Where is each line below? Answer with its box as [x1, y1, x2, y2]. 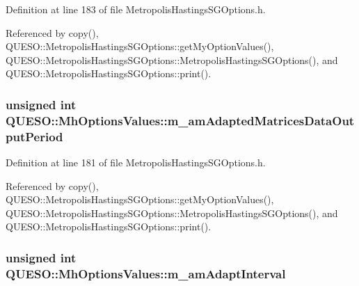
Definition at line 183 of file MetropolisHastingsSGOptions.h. [6, 2, 266, 16]
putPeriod [6, 127, 63, 145]
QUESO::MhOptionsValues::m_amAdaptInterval [6, 264, 286, 282]
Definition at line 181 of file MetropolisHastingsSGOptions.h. [6, 155, 266, 170]
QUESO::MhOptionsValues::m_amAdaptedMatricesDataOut [6, 111, 355, 129]
